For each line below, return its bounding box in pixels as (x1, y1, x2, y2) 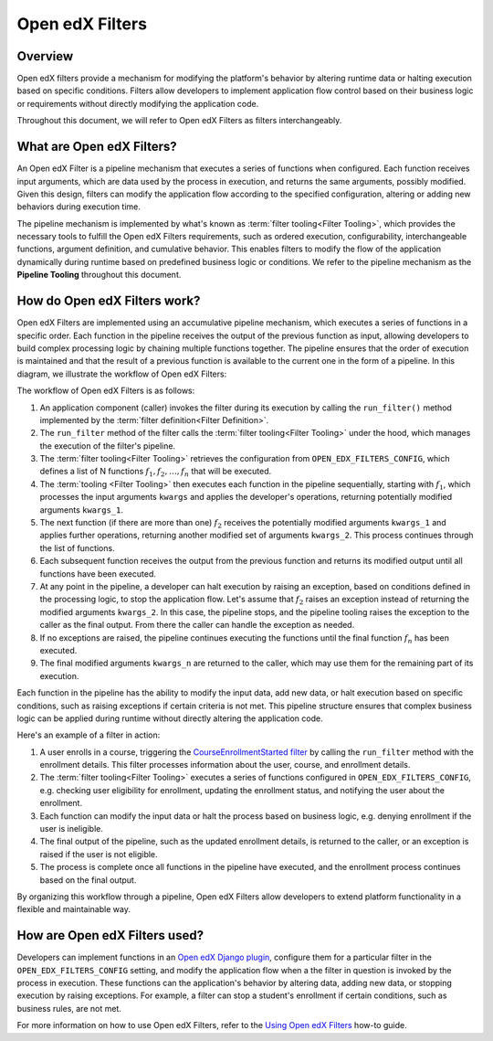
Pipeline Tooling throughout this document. (16, 270, 182, 281)
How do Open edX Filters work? (16, 293, 201, 309)
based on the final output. (39, 874, 137, 886)
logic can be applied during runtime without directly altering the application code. (16, 713, 323, 724)
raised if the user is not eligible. (39, 848, 159, 859)
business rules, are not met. (16, 1003, 122, 1014)
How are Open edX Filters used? (16, 928, 205, 943)
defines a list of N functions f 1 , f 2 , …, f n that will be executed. (39, 466, 272, 479)
